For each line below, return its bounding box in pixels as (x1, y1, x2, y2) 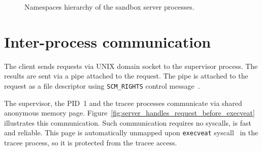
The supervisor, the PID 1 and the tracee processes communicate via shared (4, 97, 242, 108)
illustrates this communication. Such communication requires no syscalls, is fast (4, 117, 251, 128)
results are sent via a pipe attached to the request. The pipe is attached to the (4, 70, 248, 81)
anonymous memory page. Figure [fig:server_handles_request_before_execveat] (4, 107, 255, 118)
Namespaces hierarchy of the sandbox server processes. (24, 2, 194, 12)
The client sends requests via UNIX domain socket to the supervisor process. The (4, 60, 258, 71)
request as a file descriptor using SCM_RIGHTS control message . (4, 80, 200, 91)
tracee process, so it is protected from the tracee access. (4, 137, 177, 147)
